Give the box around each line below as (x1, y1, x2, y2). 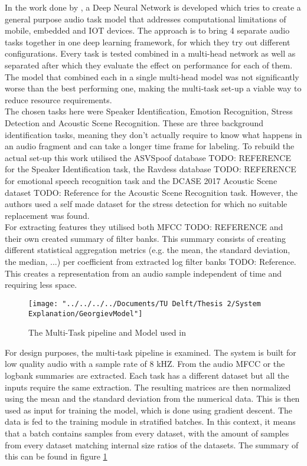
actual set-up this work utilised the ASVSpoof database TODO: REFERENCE (5, 151, 291, 163)
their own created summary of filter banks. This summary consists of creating (5, 232, 286, 244)
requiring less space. (5, 278, 77, 291)
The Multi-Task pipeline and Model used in (28, 326, 186, 339)
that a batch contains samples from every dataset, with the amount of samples (5, 426, 289, 439)
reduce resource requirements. (5, 93, 112, 106)
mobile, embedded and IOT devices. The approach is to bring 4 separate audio (5, 24, 290, 37)
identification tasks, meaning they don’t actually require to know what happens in (5, 128, 302, 140)
